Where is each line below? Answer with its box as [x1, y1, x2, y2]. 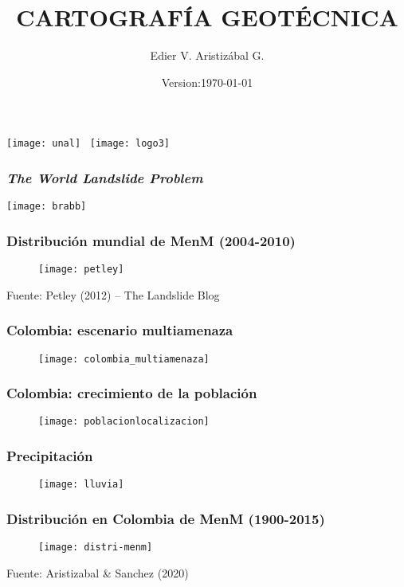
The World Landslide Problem [6, 167, 203, 187]
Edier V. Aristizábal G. [150, 47, 265, 64]
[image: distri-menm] [38, 542, 153, 554]
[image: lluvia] [38, 479, 124, 491]
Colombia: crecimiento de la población [6, 383, 257, 403]
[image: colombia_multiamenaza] [38, 353, 210, 365]
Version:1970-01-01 [161, 73, 253, 90]
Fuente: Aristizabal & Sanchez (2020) [6, 564, 189, 581]
